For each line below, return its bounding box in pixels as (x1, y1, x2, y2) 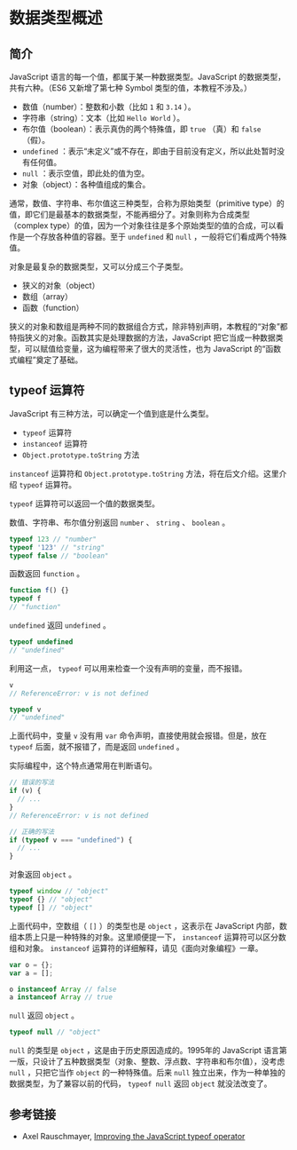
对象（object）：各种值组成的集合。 (21, 179, 151, 189)
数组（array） (21, 291, 73, 302)
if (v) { (9, 787, 42, 796)
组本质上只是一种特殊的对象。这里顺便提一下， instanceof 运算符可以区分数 (9, 932, 286, 942)
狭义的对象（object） (21, 281, 100, 290)
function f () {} (9, 586, 69, 595)
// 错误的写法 (9, 778, 55, 787)
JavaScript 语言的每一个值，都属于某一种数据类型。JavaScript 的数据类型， (9, 72, 286, 82)
